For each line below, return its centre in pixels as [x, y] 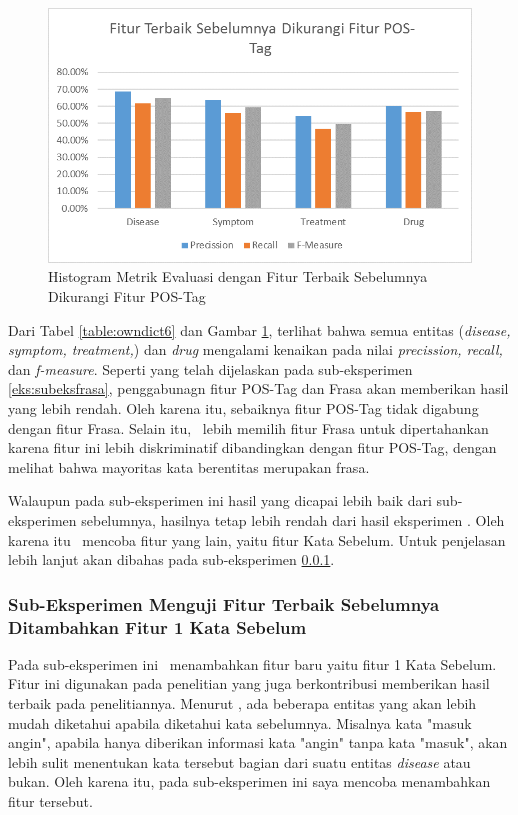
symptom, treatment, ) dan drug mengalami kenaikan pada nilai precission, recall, [255, 349]
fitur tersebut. [50, 801]
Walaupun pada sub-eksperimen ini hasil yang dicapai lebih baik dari [220, 500]
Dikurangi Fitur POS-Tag [127, 296]
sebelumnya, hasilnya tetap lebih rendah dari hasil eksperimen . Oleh [293, 519]
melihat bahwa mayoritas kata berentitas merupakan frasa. [189, 466]
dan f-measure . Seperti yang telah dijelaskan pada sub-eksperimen [210, 368]
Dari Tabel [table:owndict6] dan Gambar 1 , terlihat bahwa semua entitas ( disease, [259, 329]
